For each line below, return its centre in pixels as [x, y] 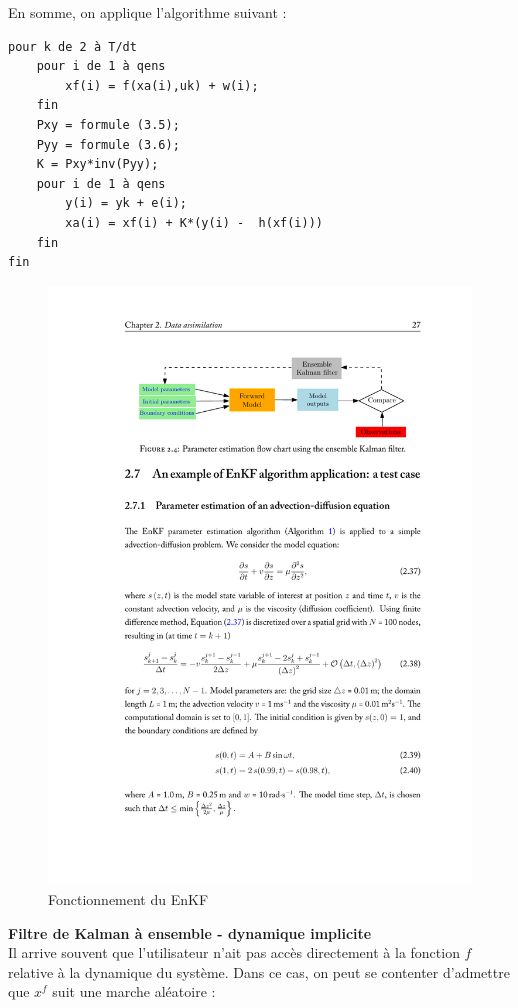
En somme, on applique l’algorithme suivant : [147, 12]
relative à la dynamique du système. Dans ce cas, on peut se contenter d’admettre [259, 971]
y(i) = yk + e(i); [126, 203]
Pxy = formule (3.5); [108, 124]
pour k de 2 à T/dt [72, 46]
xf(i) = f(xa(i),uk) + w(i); [162, 85]
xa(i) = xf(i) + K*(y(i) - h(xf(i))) [194, 222]
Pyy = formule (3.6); [108, 144]
